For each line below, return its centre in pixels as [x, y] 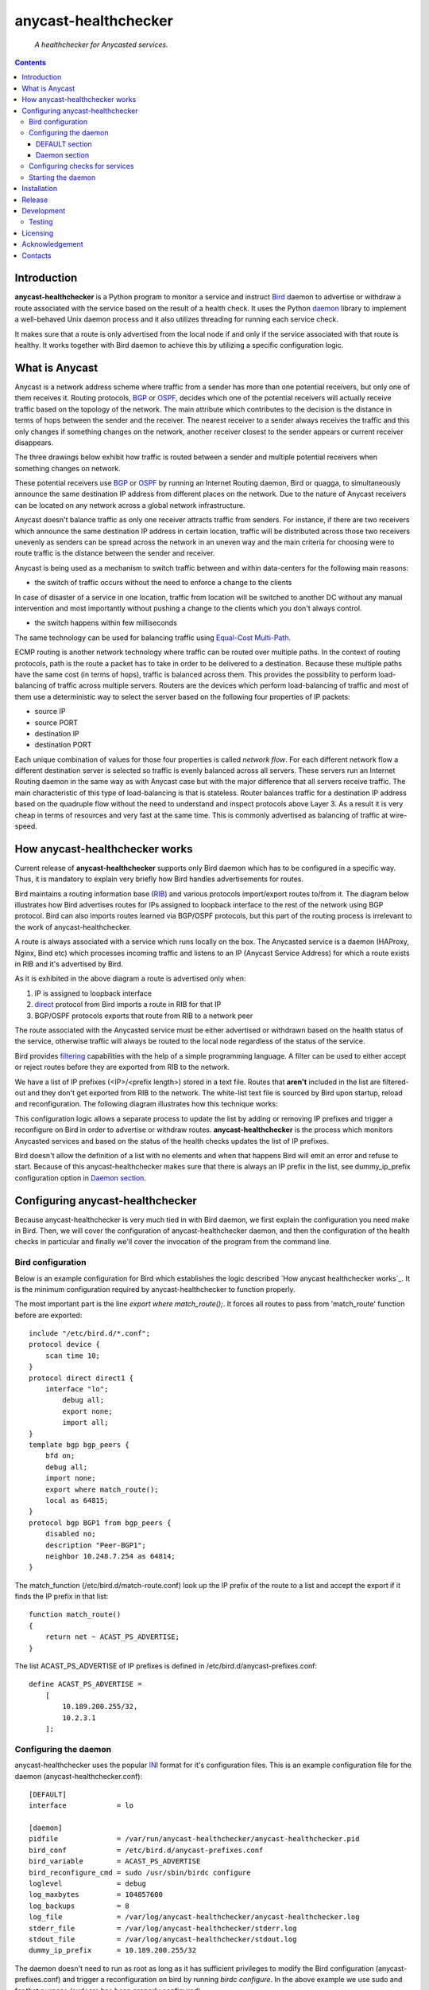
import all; [85, 1422]
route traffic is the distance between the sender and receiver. [115, 553]
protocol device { [65, 1344]
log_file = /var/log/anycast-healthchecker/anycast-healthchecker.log [194, 1917]
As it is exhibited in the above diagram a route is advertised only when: [130, 978]
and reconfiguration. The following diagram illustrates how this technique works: [146, 1104]
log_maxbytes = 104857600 [96, 1895]
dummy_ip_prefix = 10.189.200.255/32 [113, 1951]
